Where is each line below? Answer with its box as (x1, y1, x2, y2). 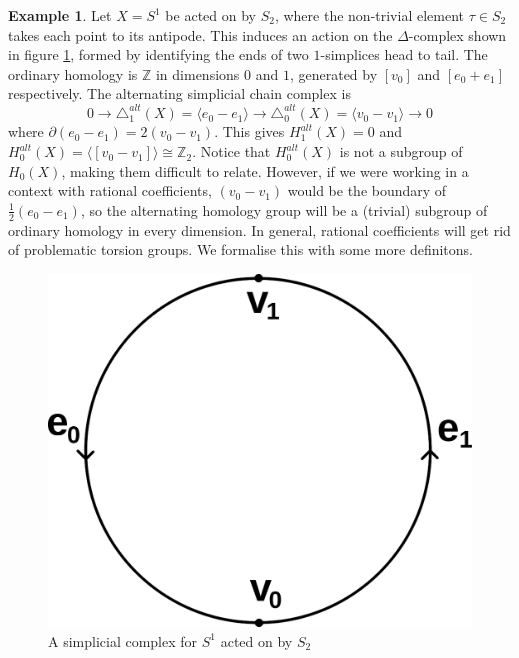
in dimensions (155, 63, 240, 84)
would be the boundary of (287, 180, 447, 201)
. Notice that (192, 141, 271, 162)
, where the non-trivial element (274, 5, 464, 25)
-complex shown (408, 24, 507, 45)
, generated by (289, 63, 378, 84)
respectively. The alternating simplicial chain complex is (8, 83, 351, 104)
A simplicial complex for (48, 630, 198, 651)
